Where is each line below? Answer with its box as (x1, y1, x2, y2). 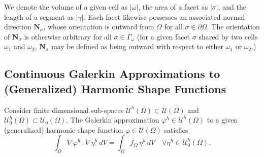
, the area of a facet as (138, 2, 208, 12)
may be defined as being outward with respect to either (51, 41, 223, 52)
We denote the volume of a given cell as (4, 2, 128, 12)
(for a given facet (137, 31, 190, 42)
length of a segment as (4, 11, 74, 22)
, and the (218, 2, 246, 12)
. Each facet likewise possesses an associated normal (83, 11, 245, 22)
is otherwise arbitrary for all (24, 31, 112, 42)
